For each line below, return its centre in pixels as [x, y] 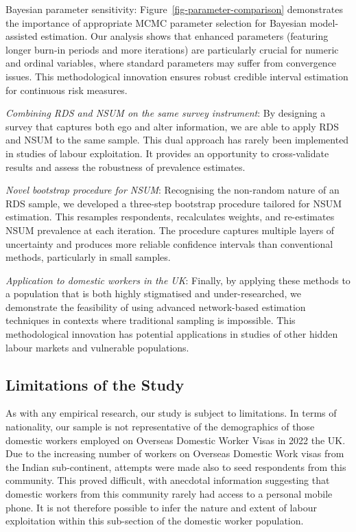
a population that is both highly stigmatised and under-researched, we [153, 293]
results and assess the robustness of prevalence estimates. [126, 166]
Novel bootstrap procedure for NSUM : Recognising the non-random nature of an [173, 190]
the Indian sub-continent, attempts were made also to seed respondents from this [176, 466]
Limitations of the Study [95, 384]
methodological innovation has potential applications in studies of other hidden [172, 334]
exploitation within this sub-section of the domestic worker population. [155, 521]
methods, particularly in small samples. [88, 257]
